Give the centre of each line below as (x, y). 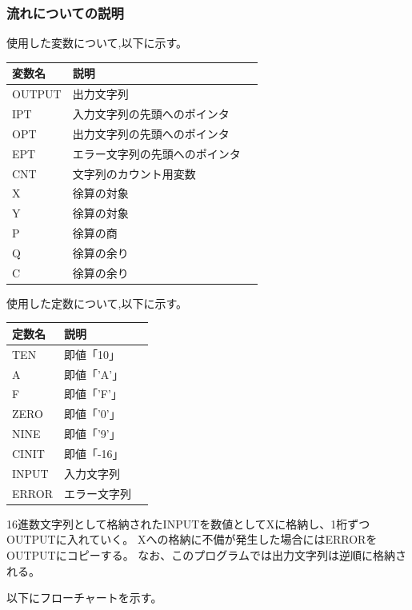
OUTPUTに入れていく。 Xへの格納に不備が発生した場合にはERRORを (192, 539)
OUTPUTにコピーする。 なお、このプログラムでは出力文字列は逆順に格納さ (206, 554)
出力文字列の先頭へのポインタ (151, 133)
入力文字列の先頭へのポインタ (151, 114)
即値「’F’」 (93, 394)
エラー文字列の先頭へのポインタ (156, 153)
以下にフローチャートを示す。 (84, 598)
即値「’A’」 (94, 374)
